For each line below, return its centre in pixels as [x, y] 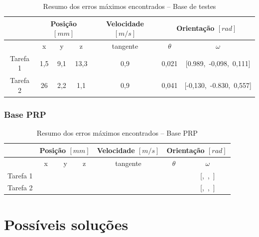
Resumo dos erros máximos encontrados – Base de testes [129, 6]
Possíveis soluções [66, 224]
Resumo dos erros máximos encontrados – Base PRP [117, 133]
